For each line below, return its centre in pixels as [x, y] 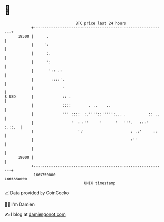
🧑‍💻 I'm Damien [20, 204]
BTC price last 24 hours [101, 23]
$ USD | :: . [38, 97]
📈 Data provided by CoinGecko [37, 193]
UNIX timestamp [100, 183]
